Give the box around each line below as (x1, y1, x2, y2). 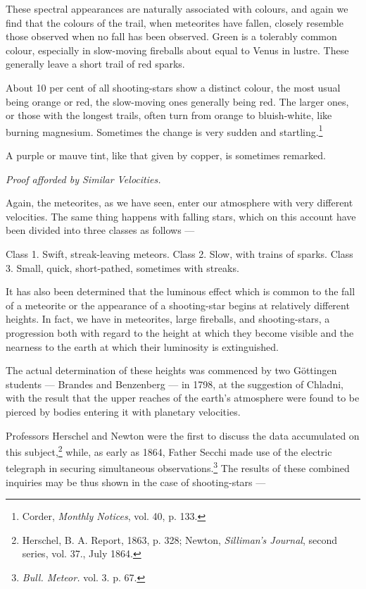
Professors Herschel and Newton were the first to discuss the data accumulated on (6, 428, 360, 442)
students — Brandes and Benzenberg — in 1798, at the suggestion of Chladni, (6, 376, 343, 391)
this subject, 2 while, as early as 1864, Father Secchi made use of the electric (6, 442, 332, 459)
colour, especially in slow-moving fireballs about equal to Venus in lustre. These (6, 42, 349, 57)
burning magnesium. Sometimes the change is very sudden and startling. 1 (6, 122, 323, 139)
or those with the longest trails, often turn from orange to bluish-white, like (6, 108, 332, 123)
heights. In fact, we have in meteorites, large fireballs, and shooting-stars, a (6, 311, 330, 326)
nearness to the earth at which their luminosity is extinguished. (6, 339, 279, 354)
